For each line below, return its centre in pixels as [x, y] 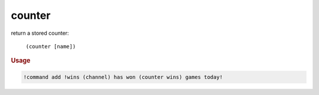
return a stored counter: [40, 33]
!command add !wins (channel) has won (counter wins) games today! [123, 77]
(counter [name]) [51, 46]
